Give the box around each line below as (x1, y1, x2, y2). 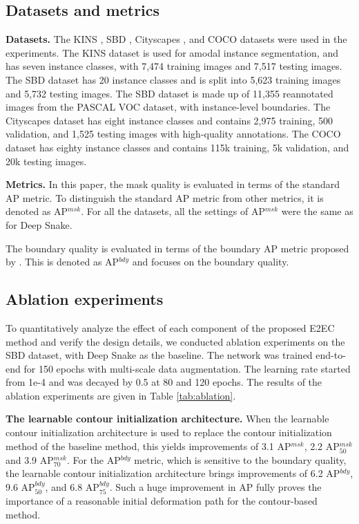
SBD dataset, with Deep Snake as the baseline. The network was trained (6, 348, 313, 362)
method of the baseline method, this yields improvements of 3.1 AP (6, 438, 291, 453)
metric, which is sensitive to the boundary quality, (134, 452, 347, 467)
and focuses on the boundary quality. (132, 254, 289, 269)
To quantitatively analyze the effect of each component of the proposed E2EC (6, 320, 335, 335)
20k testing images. (6, 153, 87, 168)
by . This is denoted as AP (6, 254, 119, 269)
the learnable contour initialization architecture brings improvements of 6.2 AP (6, 466, 340, 480)
